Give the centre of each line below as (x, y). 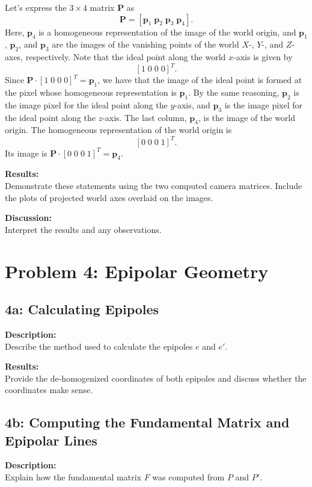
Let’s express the (36, 7)
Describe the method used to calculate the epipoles (99, 346)
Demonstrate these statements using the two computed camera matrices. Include (154, 185)
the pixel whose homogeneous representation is (91, 92)
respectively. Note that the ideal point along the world (126, 57)
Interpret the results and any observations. (83, 229)
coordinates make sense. (49, 390)
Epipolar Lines (51, 440)
